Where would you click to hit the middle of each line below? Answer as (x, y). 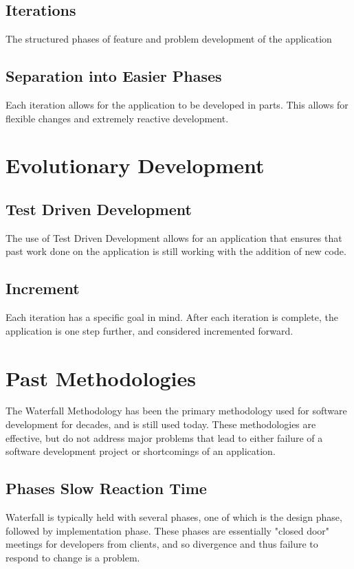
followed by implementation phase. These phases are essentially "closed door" (168, 530)
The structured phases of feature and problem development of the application (169, 39)
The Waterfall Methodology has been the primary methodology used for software (176, 411)
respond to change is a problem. (73, 557)
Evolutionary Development (135, 165)
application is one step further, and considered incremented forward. (150, 330)
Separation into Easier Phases (114, 76)
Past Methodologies (101, 378)
